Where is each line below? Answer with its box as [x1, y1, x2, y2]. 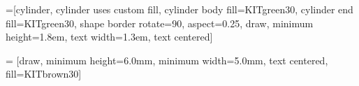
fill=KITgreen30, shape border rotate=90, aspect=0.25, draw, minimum [6, 15, 314, 30]
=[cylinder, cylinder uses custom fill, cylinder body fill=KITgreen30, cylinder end [6, 2, 353, 16]
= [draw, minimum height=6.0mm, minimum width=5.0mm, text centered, [6, 52, 328, 67]
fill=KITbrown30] [6, 66, 82, 81]
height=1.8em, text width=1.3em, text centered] [6, 29, 213, 44]
